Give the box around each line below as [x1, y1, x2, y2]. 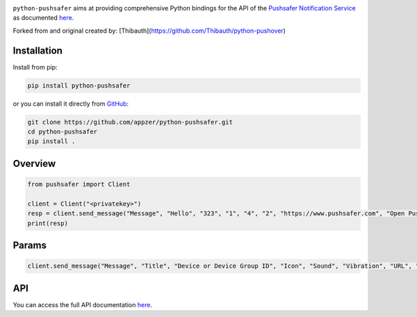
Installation [13, 44, 63, 56]
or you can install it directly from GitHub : [13, 99, 129, 108]
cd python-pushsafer [27, 128, 97, 136]
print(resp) [27, 219, 69, 227]
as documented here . [13, 14, 74, 22]
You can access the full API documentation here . [13, 300, 153, 309]
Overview [13, 157, 56, 170]
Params [13, 239, 47, 251]
